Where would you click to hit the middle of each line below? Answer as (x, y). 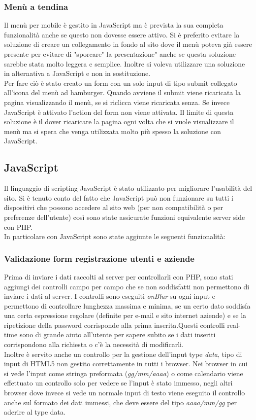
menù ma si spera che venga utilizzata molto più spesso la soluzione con (112, 131)
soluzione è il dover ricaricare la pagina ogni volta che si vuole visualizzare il (119, 122)
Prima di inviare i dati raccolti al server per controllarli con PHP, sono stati (119, 276)
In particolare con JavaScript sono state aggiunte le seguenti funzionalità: (115, 236)
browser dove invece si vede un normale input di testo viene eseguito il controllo (125, 393)
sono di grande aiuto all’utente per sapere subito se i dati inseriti (117, 334)
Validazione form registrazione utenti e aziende (99, 258)
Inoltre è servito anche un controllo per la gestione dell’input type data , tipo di (123, 354)
